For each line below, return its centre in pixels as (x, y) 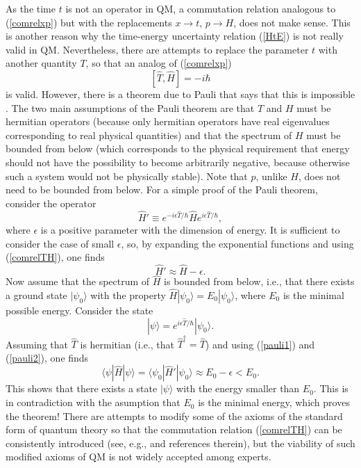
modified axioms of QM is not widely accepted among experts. (138, 457)
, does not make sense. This (292, 22)
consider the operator (51, 203)
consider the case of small (60, 243)
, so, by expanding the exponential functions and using (237, 243)
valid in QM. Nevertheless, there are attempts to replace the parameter (157, 49)
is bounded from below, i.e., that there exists (259, 281)
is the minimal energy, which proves (274, 402)
